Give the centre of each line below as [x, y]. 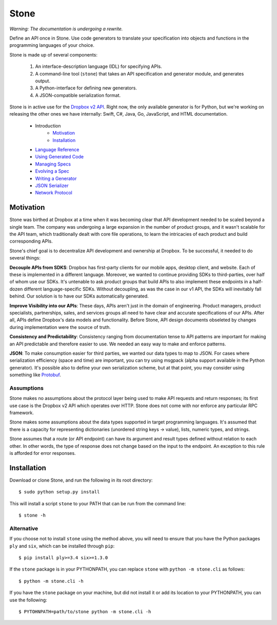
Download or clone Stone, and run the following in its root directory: [81, 480]
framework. [22, 413]
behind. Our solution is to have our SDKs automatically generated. [79, 296]
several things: [25, 258]
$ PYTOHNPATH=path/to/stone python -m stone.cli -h [85, 611]
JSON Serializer [52, 186]
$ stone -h [32, 516]
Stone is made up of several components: [53, 54]
